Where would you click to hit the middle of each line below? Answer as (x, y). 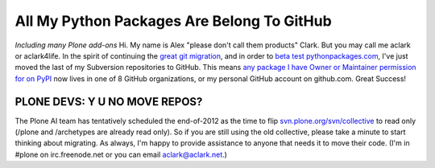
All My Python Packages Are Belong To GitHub (173, 21)
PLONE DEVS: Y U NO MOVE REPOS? (109, 102)
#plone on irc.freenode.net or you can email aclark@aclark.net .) (121, 154)
